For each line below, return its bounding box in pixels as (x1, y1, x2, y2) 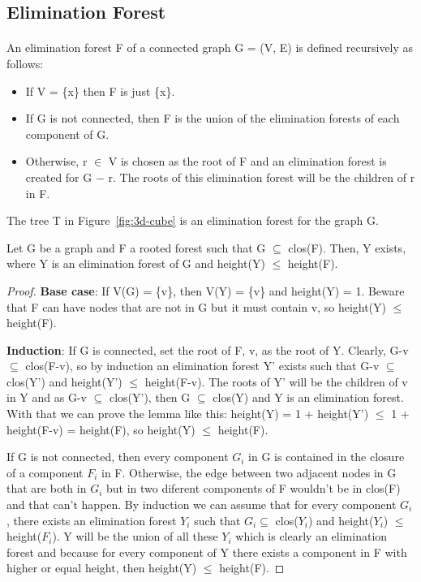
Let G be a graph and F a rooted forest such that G (6, 239, 266, 256)
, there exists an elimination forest (6, 511, 177, 528)
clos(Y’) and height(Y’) (6, 373, 122, 390)
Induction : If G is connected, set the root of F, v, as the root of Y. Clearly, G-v (6, 341, 409, 358)
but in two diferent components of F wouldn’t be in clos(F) (105, 480, 401, 497)
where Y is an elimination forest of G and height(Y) (6, 255, 265, 272)
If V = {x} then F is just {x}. (25, 82, 175, 99)
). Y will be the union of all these (52, 528, 218, 545)
